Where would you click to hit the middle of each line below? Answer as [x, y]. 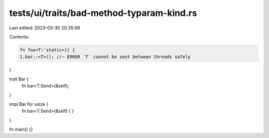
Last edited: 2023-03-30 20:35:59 [45, 28]
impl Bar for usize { [29, 104]
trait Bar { [19, 79]
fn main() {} [21, 130]
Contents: [19, 37]
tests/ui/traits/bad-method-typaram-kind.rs [103, 13]
